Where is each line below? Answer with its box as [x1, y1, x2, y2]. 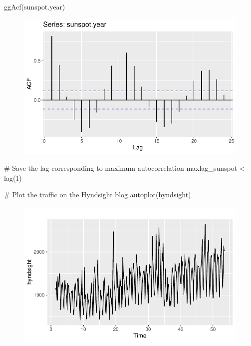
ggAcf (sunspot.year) [4, 2, 65, 12]
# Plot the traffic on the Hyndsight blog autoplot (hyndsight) [4, 189, 191, 200]
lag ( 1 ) [4, 172, 22, 183]
